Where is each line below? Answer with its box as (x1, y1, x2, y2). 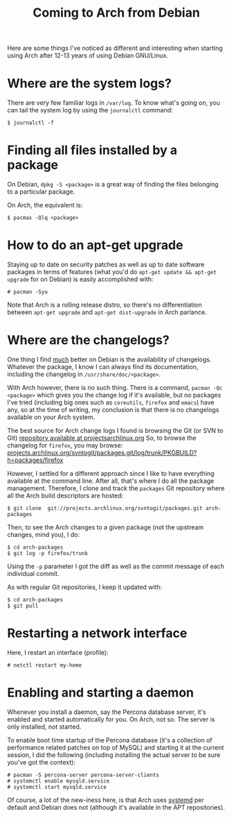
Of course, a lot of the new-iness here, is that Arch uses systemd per (7, 796, 204, 804)
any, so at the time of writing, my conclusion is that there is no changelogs (7, 405, 220, 414)
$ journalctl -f (7, 119, 54, 126)
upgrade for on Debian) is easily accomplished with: (7, 275, 154, 283)
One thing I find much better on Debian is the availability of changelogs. (7, 355, 212, 364)
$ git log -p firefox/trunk (7, 549, 89, 556)
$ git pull (7, 602, 39, 609)
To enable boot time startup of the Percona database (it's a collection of (7, 735, 213, 744)
